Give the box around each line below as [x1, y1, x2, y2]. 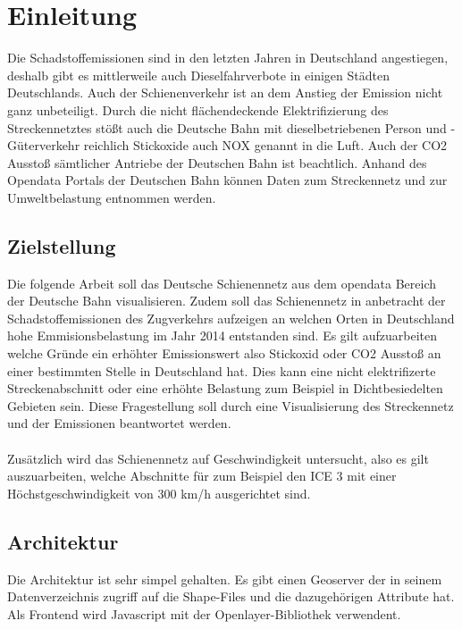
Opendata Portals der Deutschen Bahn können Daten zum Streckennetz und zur [7, 171, 448, 189]
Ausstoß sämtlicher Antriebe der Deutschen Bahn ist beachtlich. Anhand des [7, 153, 427, 172]
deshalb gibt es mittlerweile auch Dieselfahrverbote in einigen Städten [7, 65, 390, 84]
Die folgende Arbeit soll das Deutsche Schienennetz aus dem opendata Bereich [7, 273, 437, 292]
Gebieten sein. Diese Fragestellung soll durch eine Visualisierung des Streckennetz [7, 396, 454, 415]
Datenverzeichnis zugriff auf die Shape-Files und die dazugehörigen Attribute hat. [7, 587, 455, 606]
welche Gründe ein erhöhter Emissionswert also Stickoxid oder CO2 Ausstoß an [7, 344, 441, 363]
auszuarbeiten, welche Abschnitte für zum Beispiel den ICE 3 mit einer [7, 466, 397, 485]
